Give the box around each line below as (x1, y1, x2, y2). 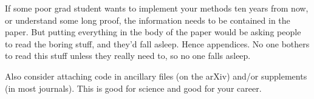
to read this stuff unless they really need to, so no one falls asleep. (5, 49, 251, 62)
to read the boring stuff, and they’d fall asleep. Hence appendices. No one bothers (5, 37, 310, 50)
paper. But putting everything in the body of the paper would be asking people (5, 26, 301, 38)
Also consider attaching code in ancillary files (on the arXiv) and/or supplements (5, 69, 307, 82)
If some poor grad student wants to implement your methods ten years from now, (5, 2, 309, 14)
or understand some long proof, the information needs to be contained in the (5, 13, 290, 26)
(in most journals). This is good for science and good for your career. (5, 81, 262, 94)
